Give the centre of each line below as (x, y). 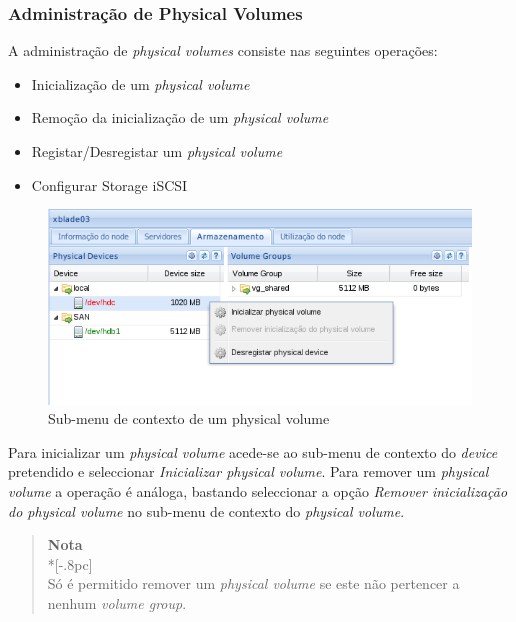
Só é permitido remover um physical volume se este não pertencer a (253, 583)
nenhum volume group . (117, 602)
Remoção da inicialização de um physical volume (180, 117)
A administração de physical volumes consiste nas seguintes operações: (223, 50)
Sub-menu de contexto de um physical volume (189, 418)
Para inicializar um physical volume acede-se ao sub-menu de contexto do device (253, 451)
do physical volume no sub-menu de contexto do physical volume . (206, 510)
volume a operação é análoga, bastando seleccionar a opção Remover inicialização (258, 490)
